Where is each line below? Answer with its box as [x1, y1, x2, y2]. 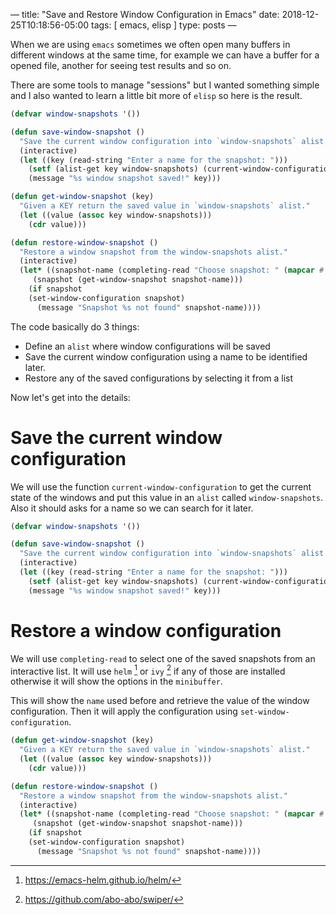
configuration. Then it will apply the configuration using [10, 705, 238, 718]
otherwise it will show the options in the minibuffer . [10, 675, 223, 688]
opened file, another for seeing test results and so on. [10, 60, 232, 71]
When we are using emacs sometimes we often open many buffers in [10, 39, 291, 50]
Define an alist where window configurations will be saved [24, 340, 271, 352]
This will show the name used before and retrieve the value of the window [10, 695, 310, 707]
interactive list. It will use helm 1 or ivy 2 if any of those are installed [10, 663, 286, 677]
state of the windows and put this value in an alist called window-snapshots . [10, 491, 323, 503]
